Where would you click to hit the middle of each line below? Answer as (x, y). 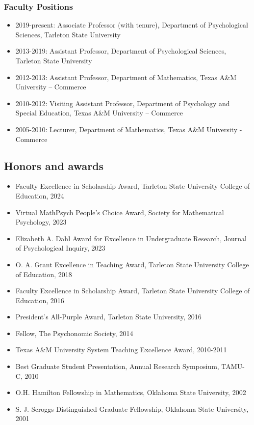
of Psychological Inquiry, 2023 (60, 248)
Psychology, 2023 (41, 222)
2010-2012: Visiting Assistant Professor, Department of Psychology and (123, 103)
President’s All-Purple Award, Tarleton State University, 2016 (108, 317)
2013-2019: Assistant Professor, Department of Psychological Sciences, (121, 51)
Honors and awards (54, 165)
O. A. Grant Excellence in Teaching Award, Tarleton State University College (132, 264)
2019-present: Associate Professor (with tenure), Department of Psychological (132, 25)
